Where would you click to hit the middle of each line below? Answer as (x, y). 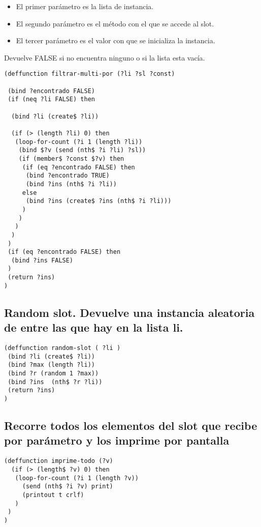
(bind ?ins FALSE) (42, 260)
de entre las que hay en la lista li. (94, 327)
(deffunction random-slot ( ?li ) (62, 348)
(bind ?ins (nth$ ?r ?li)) (55, 382)
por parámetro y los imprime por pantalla (117, 440)
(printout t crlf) (53, 495)
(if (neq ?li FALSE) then (51, 99)
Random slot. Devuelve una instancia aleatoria (129, 312)
